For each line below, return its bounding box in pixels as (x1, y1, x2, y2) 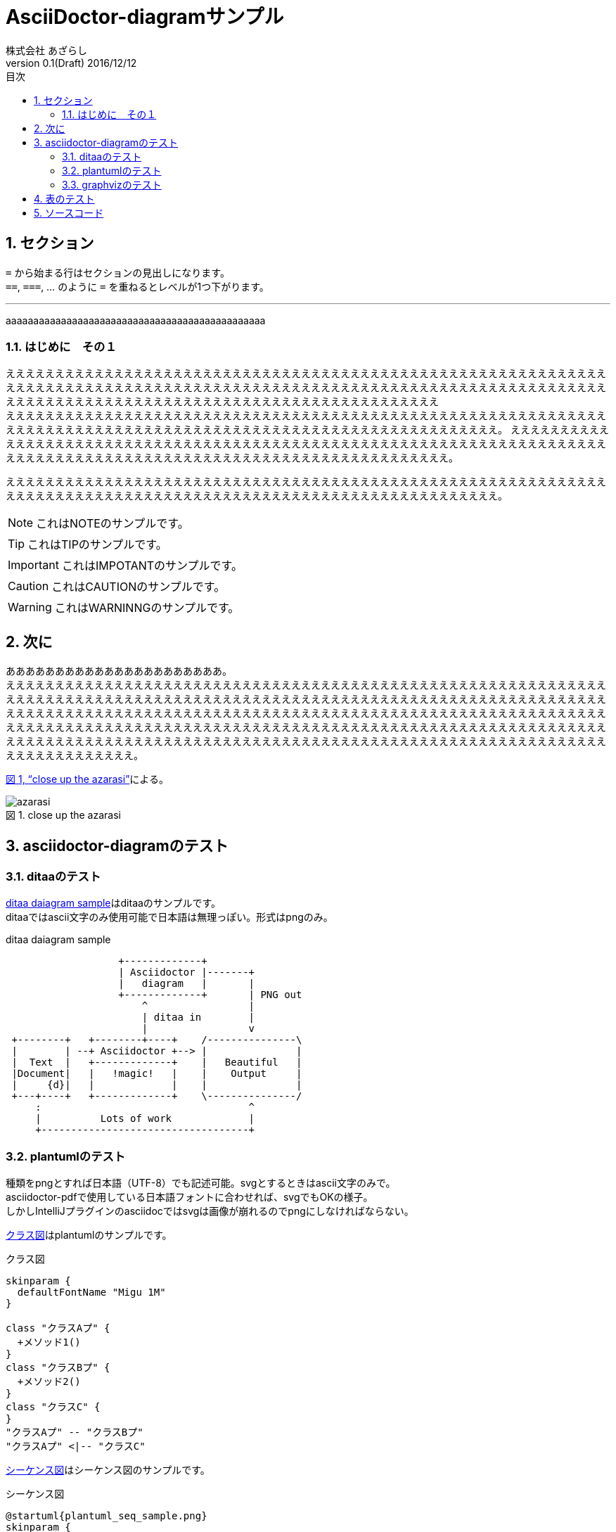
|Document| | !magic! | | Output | (11, 1068, 302, 1080)
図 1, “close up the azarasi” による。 (6, 773, 169, 786)
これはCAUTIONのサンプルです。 (51, 580, 226, 594)
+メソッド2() (17, 1376, 81, 1388)
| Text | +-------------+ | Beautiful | (11, 1057, 302, 1068)
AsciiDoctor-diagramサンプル (6, 5, 284, 29)
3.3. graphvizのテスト (62, 178, 162, 191)
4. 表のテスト (34, 192, 95, 205)
